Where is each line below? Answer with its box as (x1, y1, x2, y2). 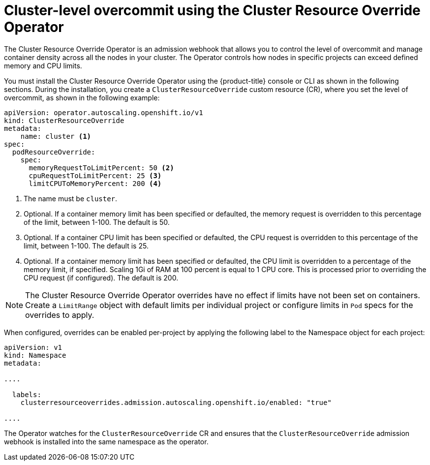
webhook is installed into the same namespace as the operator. (4, 437, 209, 446)
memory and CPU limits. (4, 61, 82, 70)
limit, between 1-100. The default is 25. (24, 241, 149, 250)
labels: (12, 390, 41, 399)
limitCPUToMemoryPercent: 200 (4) (29, 179, 162, 187)
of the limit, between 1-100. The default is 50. (24, 217, 170, 226)
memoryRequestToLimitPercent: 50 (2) (29, 163, 174, 172)
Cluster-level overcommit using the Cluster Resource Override (4, 2, 421, 19)
